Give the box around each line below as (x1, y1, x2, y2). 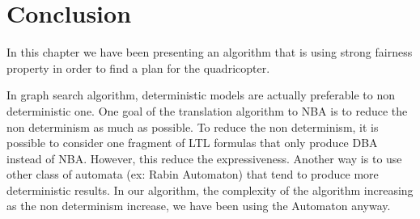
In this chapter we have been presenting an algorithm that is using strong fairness (6, 44, 413, 61)
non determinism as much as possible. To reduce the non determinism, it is (6, 118, 379, 135)
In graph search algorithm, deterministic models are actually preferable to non (6, 86, 396, 103)
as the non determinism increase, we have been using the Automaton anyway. (6, 197, 391, 214)
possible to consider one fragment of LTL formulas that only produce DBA (6, 134, 378, 151)
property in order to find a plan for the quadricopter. (6, 59, 270, 76)
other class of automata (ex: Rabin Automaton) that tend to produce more (6, 166, 379, 183)
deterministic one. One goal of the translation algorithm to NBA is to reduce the (6, 102, 408, 119)
